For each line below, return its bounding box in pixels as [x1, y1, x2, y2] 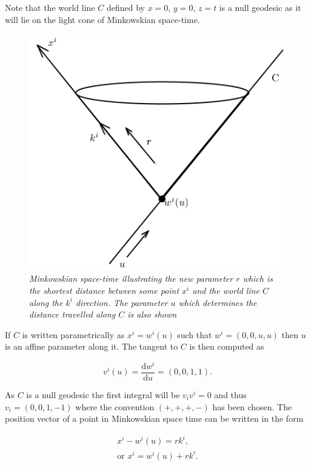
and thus [214, 388, 247, 401]
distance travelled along [29, 308, 116, 321]
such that [177, 328, 212, 341]
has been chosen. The [212, 400, 292, 413]
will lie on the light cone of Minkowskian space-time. [5, 13, 200, 25]
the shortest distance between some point [29, 284, 179, 296]
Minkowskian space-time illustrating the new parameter [29, 272, 233, 285]
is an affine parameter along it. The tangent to [5, 340, 178, 353]
